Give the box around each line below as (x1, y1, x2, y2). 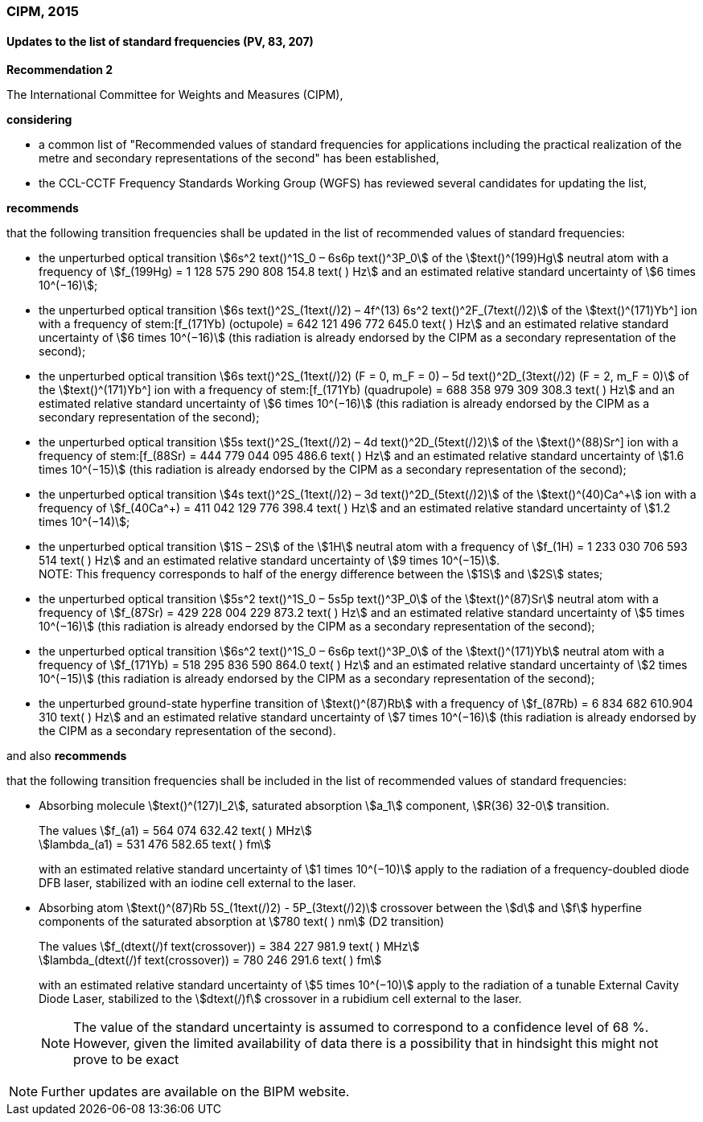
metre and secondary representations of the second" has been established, (39, 151, 440, 166)
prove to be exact (73, 1051, 179, 1068)
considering (6, 113, 72, 127)
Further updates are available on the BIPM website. (41, 1083, 350, 1100)
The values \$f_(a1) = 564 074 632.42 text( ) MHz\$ (39, 824, 312, 838)
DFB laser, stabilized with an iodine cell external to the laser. (39, 876, 356, 890)
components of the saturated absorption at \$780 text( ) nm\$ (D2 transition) (39, 914, 445, 929)
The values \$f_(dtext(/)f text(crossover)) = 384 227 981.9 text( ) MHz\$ (39, 939, 420, 954)
